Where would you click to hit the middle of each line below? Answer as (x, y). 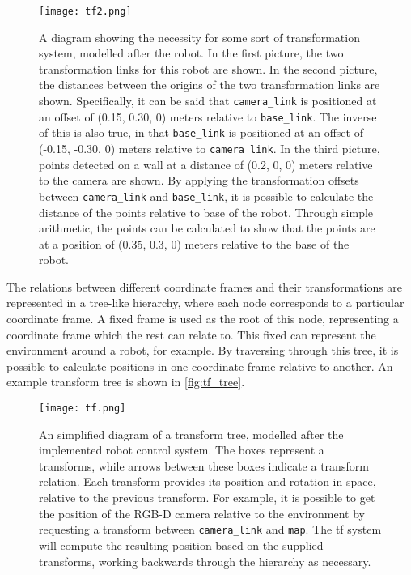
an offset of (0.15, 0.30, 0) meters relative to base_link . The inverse (208, 116)
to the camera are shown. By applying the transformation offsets (199, 180)
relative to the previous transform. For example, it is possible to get (207, 498)
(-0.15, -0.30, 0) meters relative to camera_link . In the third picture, (210, 148)
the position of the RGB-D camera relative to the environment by (202, 513)
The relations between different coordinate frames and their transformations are (205, 286)
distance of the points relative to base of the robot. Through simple (206, 212)
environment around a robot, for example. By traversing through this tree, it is (203, 350)
